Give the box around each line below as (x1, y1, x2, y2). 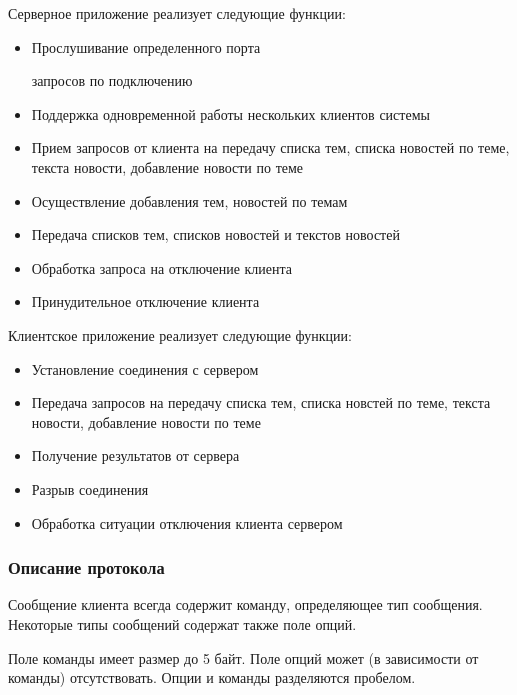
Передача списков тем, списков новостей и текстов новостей (31, 224, 400, 245)
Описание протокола (8, 555, 165, 580)
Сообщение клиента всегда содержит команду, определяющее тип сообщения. (8, 594, 483, 615)
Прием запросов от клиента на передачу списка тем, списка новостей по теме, (31, 137, 510, 158)
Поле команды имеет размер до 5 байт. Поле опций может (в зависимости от (8, 647, 479, 668)
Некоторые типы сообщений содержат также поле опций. (8, 613, 357, 634)
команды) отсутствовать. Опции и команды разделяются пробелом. (8, 667, 416, 688)
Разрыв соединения (31, 478, 149, 499)
